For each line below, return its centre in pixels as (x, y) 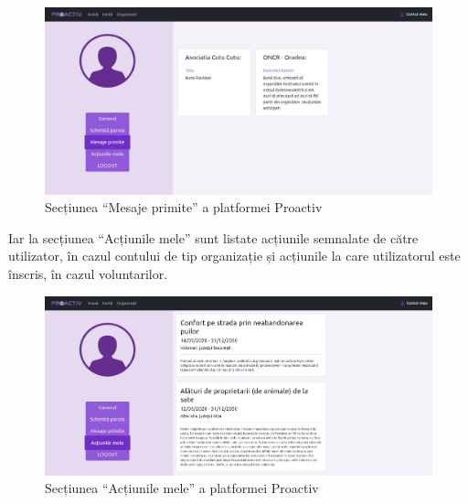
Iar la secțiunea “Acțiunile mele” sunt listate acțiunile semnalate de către (213, 237)
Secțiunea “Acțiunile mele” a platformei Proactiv (182, 488)
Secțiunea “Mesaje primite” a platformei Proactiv (184, 207)
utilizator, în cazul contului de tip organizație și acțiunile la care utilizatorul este (234, 256)
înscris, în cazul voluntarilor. (88, 273)
